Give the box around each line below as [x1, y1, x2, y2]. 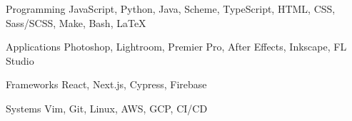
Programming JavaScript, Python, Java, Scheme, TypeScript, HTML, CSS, [6, 1, 336, 16]
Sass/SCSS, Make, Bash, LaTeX [6, 15, 146, 30]
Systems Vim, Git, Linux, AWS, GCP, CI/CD [6, 100, 208, 115]
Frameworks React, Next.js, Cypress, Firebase [6, 77, 207, 92]
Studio [6, 53, 34, 68]
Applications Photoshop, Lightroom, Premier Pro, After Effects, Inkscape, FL [6, 39, 347, 54]
